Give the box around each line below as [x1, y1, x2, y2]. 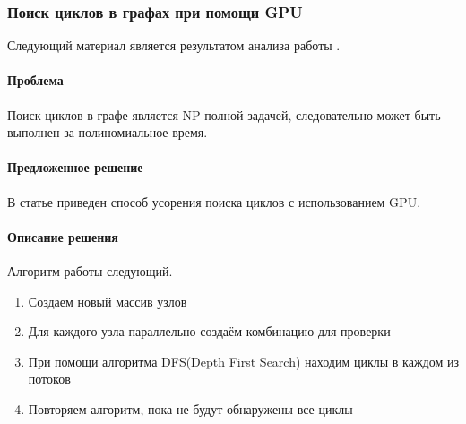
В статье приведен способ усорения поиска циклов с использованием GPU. [7, 192, 421, 211]
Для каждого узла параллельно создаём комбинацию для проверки [28, 322, 391, 341]
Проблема [7, 71, 64, 90]
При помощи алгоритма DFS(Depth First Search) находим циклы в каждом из [28, 351, 459, 370]
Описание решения [7, 227, 118, 246]
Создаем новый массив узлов [28, 291, 187, 310]
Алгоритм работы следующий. [7, 261, 173, 280]
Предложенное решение [7, 158, 143, 177]
